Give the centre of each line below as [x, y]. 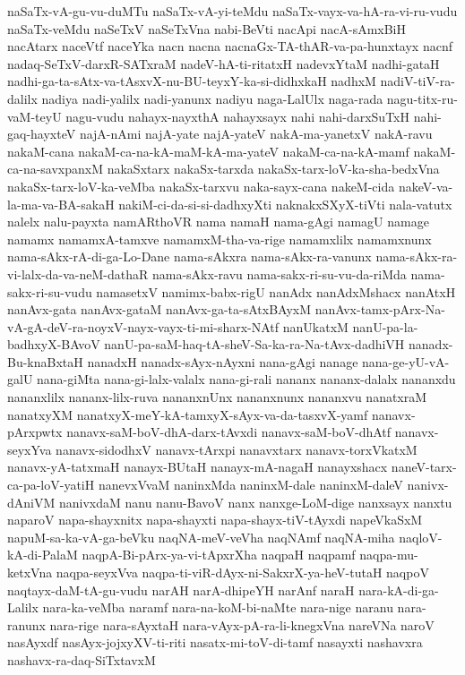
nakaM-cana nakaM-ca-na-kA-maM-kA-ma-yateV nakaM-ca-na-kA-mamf [208, 151]
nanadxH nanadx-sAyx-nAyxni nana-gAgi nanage [223, 361]
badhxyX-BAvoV [54, 344]
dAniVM [31, 502]
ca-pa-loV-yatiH [51, 485]
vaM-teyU [34, 116]
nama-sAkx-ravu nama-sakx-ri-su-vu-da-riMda [279, 273]
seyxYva [30, 449]
